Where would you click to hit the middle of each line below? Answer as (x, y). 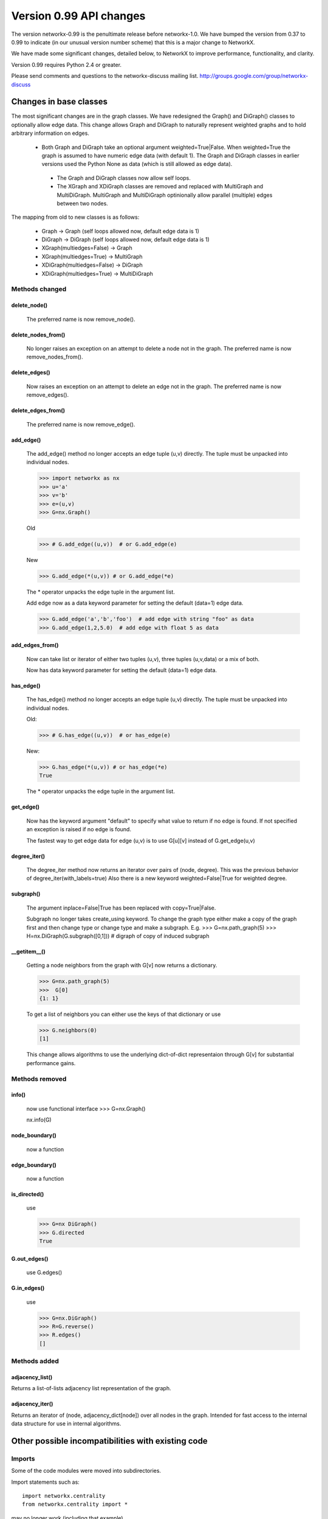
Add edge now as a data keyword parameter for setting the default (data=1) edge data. (135, 603)
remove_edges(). (48, 395)
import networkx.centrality (64, 1496)
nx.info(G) (39, 1120)
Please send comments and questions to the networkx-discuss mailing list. (105, 76)
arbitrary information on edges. (50, 133)
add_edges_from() (35, 645)
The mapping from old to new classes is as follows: (75, 217)
